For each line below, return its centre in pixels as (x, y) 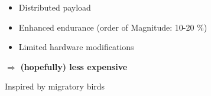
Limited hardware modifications (76, 47)
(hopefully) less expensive (74, 66)
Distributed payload (55, 7)
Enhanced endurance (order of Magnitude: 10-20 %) (113, 27)
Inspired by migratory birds (55, 86)
